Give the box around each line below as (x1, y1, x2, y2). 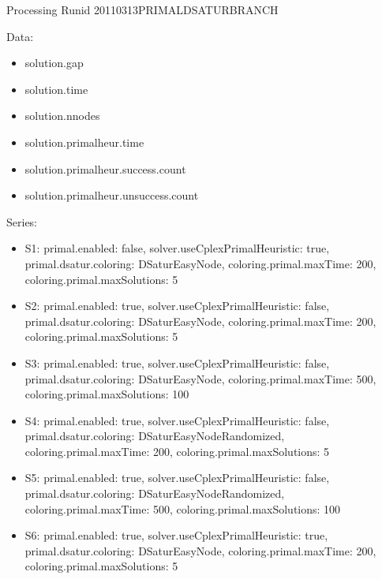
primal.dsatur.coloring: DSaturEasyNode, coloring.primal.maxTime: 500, (24, 370, 376, 387)
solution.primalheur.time (24, 133, 144, 150)
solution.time (24, 80, 88, 97)
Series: (6, 213, 38, 230)
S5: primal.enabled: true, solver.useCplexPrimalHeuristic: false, (24, 469, 330, 486)
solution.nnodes (24, 107, 100, 124)
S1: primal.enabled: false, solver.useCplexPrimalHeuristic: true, (24, 240, 330, 256)
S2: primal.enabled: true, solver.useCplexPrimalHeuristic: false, (24, 297, 330, 314)
